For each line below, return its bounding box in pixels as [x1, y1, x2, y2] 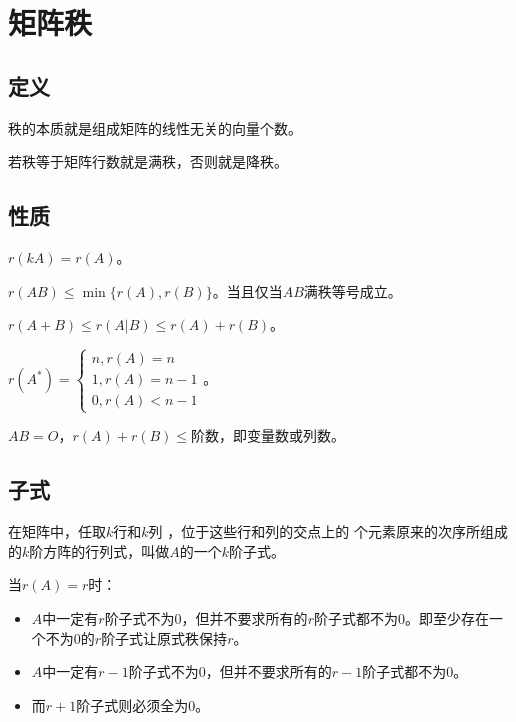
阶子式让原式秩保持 [101, 627, 228, 648]
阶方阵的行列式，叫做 [29, 540, 170, 561]
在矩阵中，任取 [8, 521, 106, 542]
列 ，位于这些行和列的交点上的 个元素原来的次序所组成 [148, 521, 508, 542]
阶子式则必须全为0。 [76, 694, 210, 715]
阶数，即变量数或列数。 [191, 425, 345, 446]
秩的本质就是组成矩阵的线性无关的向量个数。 [8, 117, 302, 138]
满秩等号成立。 [303, 280, 402, 301]
